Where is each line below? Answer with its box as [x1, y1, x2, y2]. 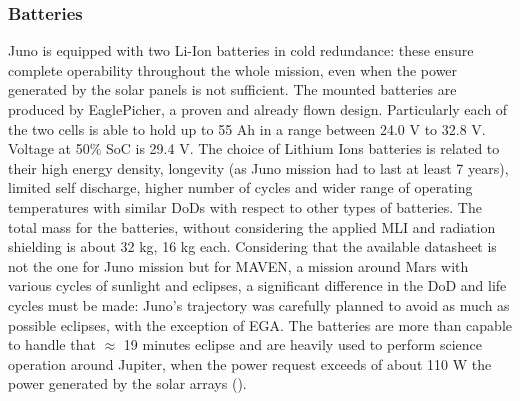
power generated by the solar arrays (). [8, 373, 247, 394]
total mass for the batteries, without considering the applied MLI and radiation [8, 216, 496, 237]
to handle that [8, 334, 96, 355]
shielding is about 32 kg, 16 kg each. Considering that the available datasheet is [8, 236, 497, 257]
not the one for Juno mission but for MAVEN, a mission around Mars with [8, 255, 469, 276]
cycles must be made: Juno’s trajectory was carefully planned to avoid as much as [8, 294, 510, 315]
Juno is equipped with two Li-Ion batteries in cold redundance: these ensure [8, 40, 474, 61]
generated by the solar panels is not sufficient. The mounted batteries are [8, 79, 457, 100]
